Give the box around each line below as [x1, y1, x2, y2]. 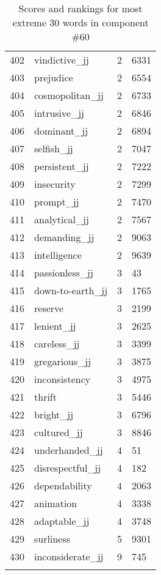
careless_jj [34, 336, 80, 351]
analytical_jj [34, 212, 89, 226]
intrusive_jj [34, 106, 84, 120]
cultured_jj [34, 425, 83, 439]
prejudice [34, 70, 73, 84]
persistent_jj [34, 159, 89, 173]
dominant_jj [34, 124, 88, 138]
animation [34, 496, 77, 510]
